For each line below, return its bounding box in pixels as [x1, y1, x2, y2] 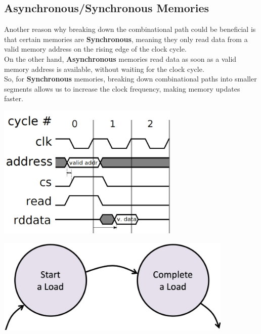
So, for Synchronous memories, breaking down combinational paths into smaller [4, 73, 257, 84]
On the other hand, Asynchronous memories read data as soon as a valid [4, 53, 237, 64]
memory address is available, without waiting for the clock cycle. [4, 63, 204, 74]
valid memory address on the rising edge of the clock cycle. [4, 44, 187, 54]
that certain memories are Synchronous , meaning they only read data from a [4, 33, 248, 44]
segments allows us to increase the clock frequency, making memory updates [4, 83, 240, 94]
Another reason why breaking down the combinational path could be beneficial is [4, 24, 256, 34]
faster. [4, 93, 23, 104]
